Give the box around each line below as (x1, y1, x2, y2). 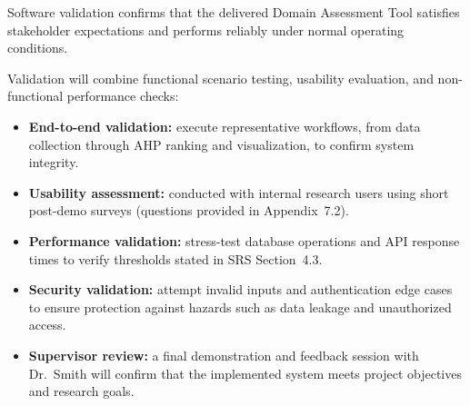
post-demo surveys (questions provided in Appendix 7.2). (28, 201, 349, 220)
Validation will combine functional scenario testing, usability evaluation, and (7, 68, 434, 87)
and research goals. (28, 381, 135, 401)
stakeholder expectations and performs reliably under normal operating (7, 20, 405, 39)
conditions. (7, 38, 68, 57)
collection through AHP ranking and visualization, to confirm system (28, 134, 415, 153)
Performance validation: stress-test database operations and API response (28, 231, 460, 250)
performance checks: (66, 86, 179, 105)
